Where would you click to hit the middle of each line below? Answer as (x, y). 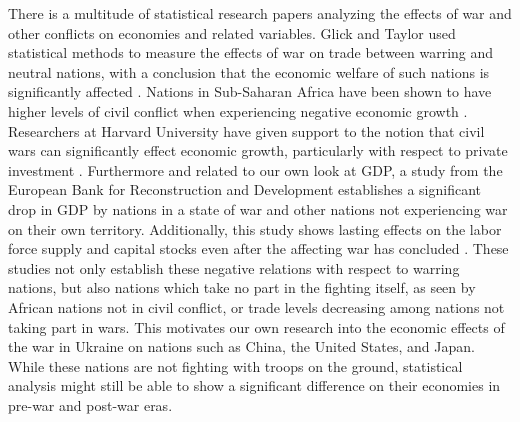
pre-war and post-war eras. (90, 404)
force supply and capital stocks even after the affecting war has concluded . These (258, 248)
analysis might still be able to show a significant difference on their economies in (254, 385)
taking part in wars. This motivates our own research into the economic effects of (256, 326)
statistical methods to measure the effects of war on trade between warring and (251, 52)
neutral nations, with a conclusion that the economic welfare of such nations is (249, 71)
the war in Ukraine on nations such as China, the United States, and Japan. (241, 346)
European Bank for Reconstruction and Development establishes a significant (245, 189)
